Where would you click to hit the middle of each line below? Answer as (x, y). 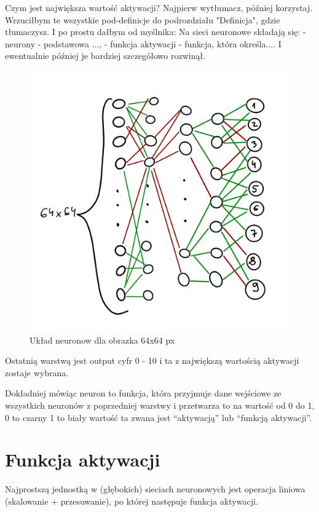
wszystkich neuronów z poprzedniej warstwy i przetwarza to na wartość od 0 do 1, (160, 405)
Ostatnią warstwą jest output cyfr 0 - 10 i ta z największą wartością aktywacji (152, 360)
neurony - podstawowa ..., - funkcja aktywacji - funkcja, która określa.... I (143, 43)
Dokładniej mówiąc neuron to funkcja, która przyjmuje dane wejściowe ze (143, 393)
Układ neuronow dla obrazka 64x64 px (102, 340)
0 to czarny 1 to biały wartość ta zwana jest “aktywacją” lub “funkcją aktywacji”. (159, 417)
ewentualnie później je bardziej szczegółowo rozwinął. (105, 56)
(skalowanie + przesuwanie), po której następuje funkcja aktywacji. (132, 501)
